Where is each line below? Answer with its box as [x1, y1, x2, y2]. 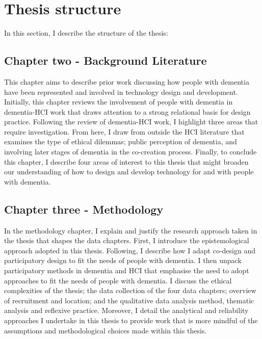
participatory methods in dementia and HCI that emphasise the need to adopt [4, 265, 249, 276]
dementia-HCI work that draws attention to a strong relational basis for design [4, 106, 251, 117]
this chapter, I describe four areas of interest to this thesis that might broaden [4, 156, 249, 167]
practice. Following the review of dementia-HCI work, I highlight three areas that [4, 116, 258, 127]
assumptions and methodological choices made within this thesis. [4, 325, 207, 335]
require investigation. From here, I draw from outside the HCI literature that [4, 126, 245, 137]
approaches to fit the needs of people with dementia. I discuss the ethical [4, 275, 232, 285]
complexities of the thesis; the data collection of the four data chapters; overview [4, 285, 256, 296]
